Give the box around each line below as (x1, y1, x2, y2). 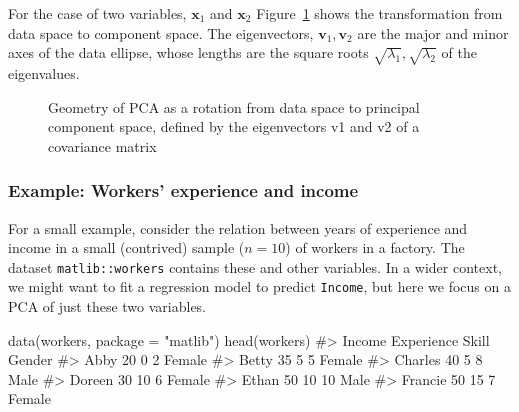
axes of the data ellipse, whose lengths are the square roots (8, 42, 369, 63)
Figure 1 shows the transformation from (256, 3, 503, 23)
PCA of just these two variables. (8, 296, 207, 317)
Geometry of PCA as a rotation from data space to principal (48, 96, 420, 117)
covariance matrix (48, 135, 157, 156)
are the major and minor (357, 22, 509, 43)
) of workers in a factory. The (285, 237, 465, 258)
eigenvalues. (8, 62, 80, 83)
